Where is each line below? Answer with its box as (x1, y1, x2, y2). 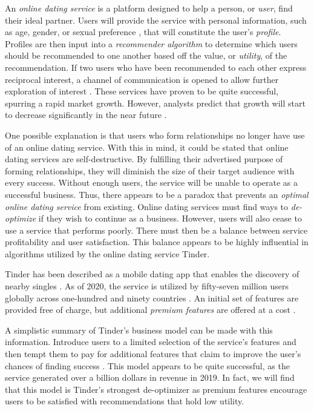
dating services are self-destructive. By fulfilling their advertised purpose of (5, 153, 283, 165)
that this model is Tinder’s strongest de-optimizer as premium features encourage (5, 383, 307, 395)
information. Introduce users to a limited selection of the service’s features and (5, 335, 296, 348)
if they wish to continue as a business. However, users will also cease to (38, 212, 302, 225)
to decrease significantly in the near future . (5, 108, 167, 121)
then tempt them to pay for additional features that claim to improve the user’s (5, 347, 301, 360)
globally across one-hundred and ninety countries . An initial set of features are (5, 291, 299, 304)
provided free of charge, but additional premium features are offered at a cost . (5, 303, 296, 316)
